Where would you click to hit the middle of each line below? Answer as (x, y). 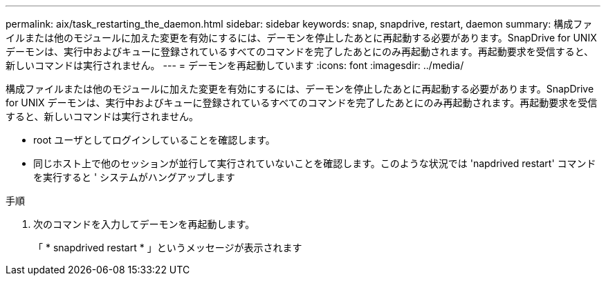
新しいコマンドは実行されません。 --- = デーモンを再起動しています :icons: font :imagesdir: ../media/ (235, 65)
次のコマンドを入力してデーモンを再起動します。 (144, 224)
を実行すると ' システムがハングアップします (134, 177)
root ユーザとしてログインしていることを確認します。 (154, 140)
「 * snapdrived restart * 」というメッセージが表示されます (168, 248)
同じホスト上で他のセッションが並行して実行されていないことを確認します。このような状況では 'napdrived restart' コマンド (315, 163)
